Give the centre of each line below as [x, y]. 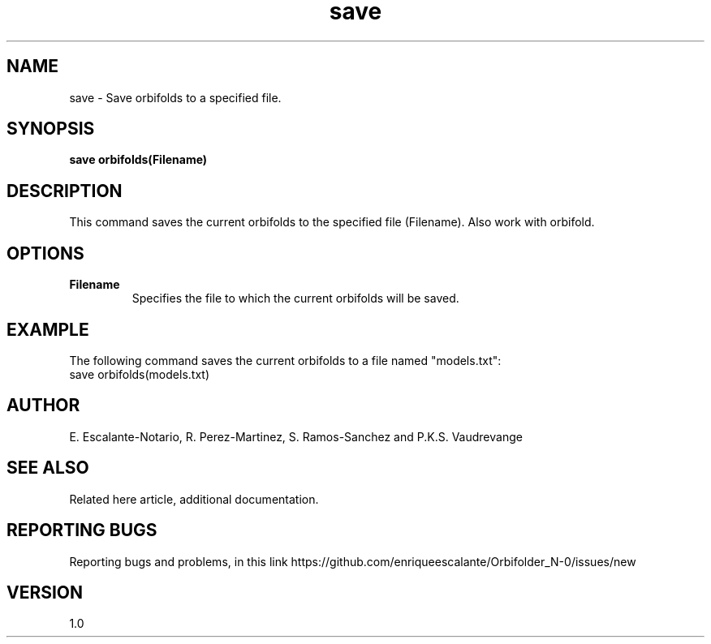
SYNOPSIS [51, 129]
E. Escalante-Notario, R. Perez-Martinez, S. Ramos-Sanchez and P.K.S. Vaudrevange [296, 436]
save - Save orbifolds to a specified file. [175, 97]
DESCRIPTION [65, 191]
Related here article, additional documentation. [194, 499]
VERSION [45, 592]
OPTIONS [45, 253]
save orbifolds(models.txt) [139, 374]
